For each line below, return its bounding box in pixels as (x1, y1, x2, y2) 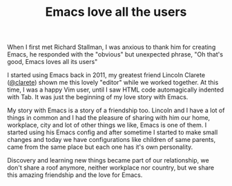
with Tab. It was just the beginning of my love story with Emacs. (7, 93, 188, 101)
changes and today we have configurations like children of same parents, (7, 136, 216, 144)
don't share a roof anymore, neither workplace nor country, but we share (7, 163, 215, 172)
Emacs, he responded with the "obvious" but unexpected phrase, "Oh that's (7, 50, 223, 59)
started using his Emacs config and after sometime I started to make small (7, 128, 218, 136)
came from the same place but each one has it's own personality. (7, 143, 193, 152)
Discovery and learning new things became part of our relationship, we (7, 156, 209, 165)
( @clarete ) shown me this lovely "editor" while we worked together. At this (7, 79, 219, 87)
